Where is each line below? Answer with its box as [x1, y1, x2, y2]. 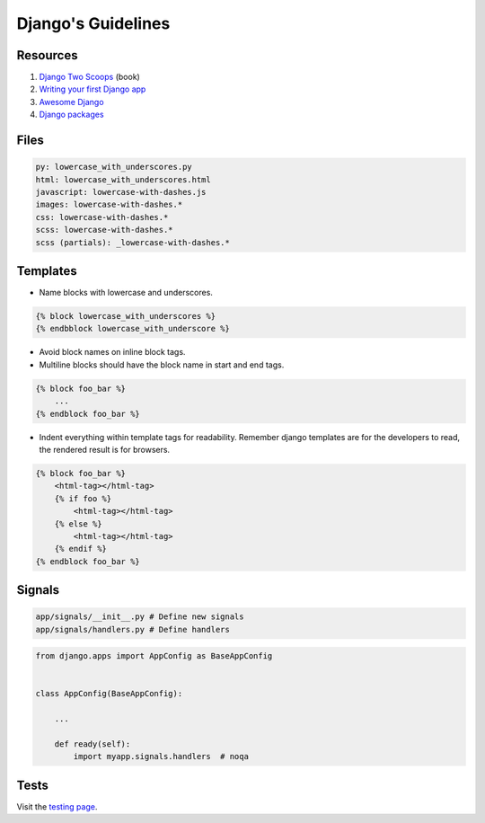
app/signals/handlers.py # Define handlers [35, 624, 231, 634]
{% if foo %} [54, 493, 112, 503]
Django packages [39, 109, 104, 120]
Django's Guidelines [16, 13, 171, 33]
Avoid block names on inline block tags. [39, 347, 186, 358]
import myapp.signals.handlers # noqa [73, 751, 249, 762]
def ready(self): [54, 739, 131, 749]
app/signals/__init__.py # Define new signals [35, 612, 244, 622]
